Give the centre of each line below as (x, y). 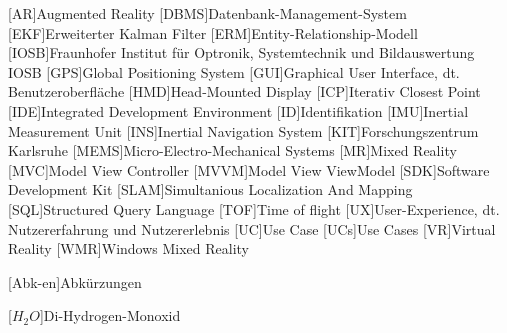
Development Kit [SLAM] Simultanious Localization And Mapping (210, 189)
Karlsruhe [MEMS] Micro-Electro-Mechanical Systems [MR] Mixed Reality (232, 150)
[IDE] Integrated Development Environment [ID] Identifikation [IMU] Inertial (238, 110)
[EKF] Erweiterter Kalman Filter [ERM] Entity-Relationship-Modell (213, 32)
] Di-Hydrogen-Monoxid (110, 315)
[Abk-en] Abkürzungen (75, 281)
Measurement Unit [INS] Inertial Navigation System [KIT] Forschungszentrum (243, 130)
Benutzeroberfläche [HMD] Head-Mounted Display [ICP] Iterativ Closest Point (244, 91)
